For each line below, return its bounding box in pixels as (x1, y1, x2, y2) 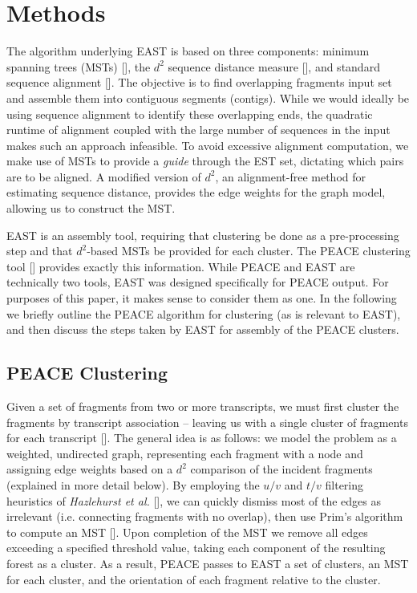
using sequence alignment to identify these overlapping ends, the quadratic (6, 105, 373, 122)
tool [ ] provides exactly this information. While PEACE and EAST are (6, 258, 355, 274)
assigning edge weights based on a (6, 461, 173, 477)
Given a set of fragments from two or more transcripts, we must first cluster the (6, 398, 399, 415)
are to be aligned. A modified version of (6, 168, 201, 185)
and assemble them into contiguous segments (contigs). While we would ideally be (6, 89, 410, 106)
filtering (325, 476, 364, 493)
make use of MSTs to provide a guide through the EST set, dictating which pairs (6, 152, 404, 169)
